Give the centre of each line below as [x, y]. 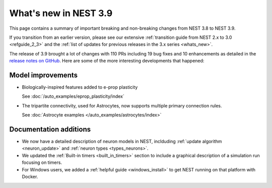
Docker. [30, 177]
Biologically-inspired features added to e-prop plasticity [80, 87]
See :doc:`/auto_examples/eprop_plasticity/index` [73, 96]
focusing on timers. [42, 163]
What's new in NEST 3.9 [61, 13]
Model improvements [44, 75]
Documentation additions [50, 129]
